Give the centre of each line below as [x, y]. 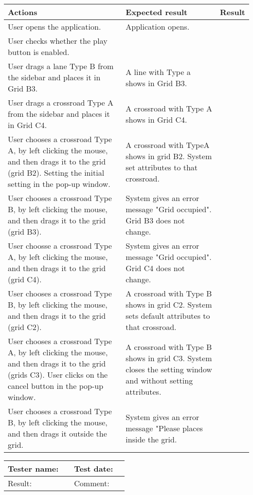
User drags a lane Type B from [61, 66]
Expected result [157, 12]
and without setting [159, 380]
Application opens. [158, 27]
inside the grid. [151, 439]
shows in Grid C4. [156, 119]
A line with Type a [158, 72]
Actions [23, 12]
